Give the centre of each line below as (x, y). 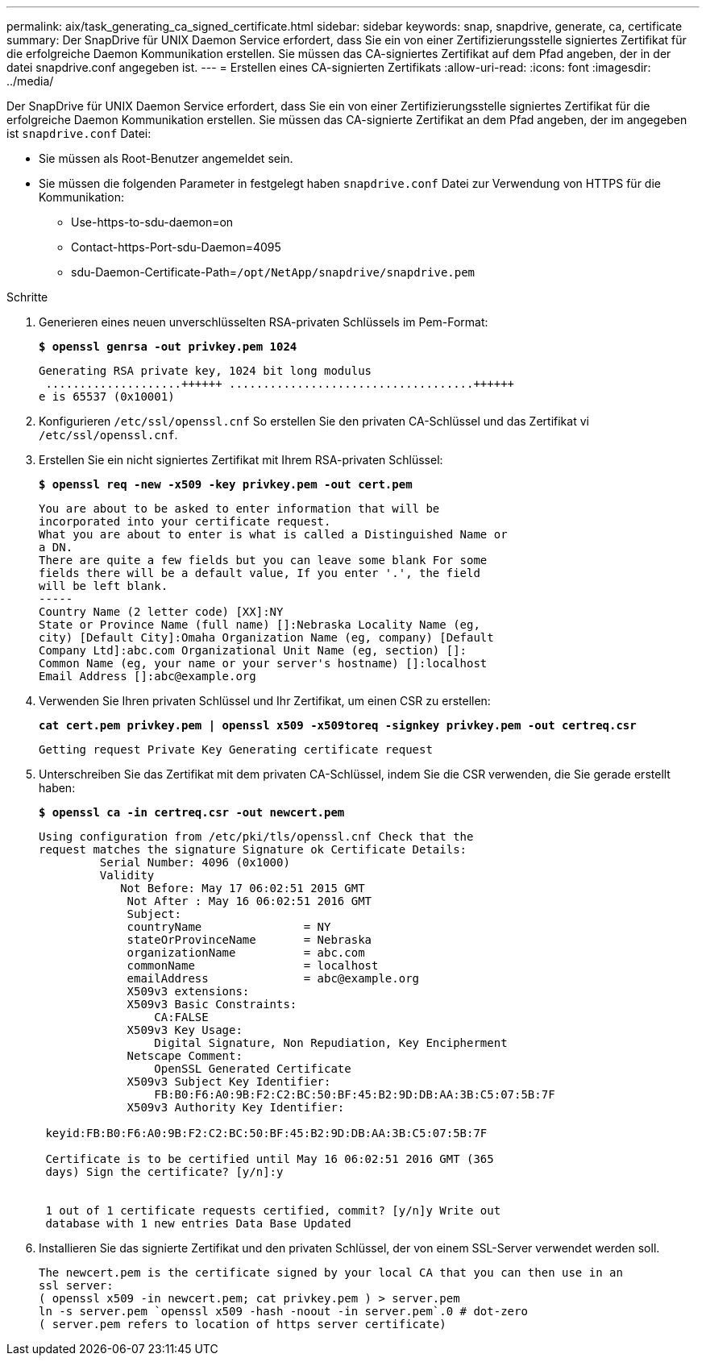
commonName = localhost (253, 965)
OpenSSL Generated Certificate (253, 1069)
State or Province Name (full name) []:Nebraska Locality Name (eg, (260, 625)
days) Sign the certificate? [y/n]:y (164, 1172)
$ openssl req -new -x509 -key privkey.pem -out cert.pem (226, 484)
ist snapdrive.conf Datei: (79, 133)
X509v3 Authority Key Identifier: (236, 1107)
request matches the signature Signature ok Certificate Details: (253, 849)
